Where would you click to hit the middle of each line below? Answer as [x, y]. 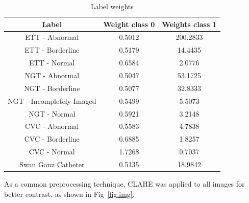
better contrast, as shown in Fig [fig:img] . [69, 194]
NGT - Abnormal [52, 75]
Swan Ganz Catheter [52, 164]
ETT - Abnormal [52, 37]
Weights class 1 [189, 24]
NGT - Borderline [52, 88]
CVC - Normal [52, 152]
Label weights [112, 6]
